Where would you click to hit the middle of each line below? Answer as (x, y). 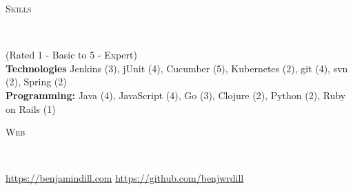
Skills (19, 8)
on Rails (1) (31, 108)
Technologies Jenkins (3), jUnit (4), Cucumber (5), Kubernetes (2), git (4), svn (177, 68)
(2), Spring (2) (36, 82)
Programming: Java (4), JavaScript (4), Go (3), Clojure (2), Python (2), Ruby (176, 95)
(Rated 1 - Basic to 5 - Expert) (71, 55)
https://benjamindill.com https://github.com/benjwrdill (125, 178)
